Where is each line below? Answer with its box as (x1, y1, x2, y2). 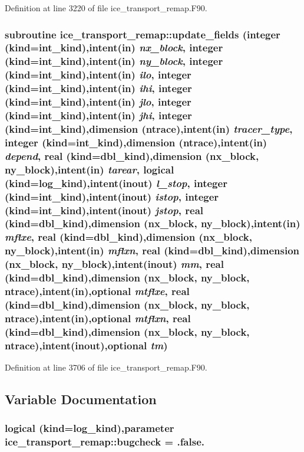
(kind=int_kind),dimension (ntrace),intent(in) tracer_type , (5, 121, 293, 136)
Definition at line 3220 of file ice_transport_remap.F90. (5, 2, 207, 14)
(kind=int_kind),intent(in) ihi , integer (5, 81, 192, 96)
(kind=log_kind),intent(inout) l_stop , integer (5, 175, 227, 190)
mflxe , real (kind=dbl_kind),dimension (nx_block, (5, 230, 252, 244)
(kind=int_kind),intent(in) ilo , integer (5, 67, 191, 82)
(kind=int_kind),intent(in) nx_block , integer (5, 40, 223, 55)
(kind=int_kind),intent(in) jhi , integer (5, 108, 192, 123)
